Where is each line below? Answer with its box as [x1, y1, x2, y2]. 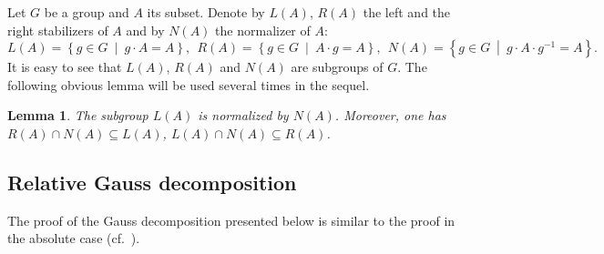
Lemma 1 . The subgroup [7, 106, 148, 125]
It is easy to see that [7, 57, 122, 76]
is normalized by [198, 106, 289, 125]
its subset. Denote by [147, 3, 265, 21]
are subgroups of [291, 57, 384, 76]
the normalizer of [215, 20, 311, 39]
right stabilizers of [7, 20, 108, 39]
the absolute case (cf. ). [7, 229, 140, 248]
